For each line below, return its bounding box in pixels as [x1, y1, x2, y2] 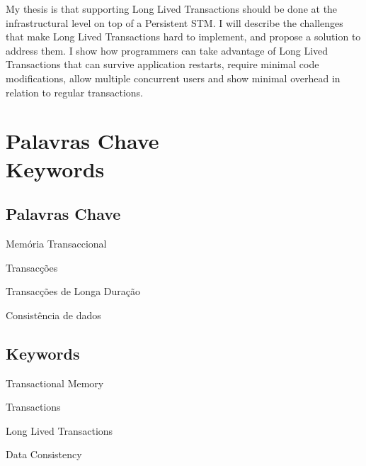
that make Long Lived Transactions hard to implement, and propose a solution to [6, 29, 361, 44]
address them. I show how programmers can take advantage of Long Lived [6, 43, 328, 57]
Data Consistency [6, 447, 82, 462]
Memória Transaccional [6, 235, 107, 250]
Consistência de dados [6, 307, 101, 322]
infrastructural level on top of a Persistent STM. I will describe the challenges [6, 15, 343, 30]
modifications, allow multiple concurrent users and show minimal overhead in [6, 70, 341, 85]
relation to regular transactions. [6, 84, 143, 99]
